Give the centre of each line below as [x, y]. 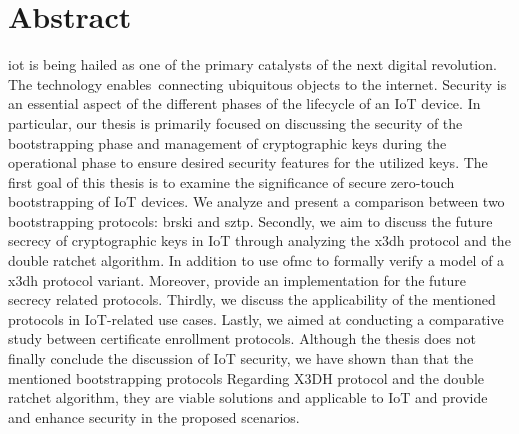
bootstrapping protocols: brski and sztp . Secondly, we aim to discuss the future [250, 220]
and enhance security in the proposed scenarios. [154, 416]
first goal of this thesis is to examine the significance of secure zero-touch [231, 181]
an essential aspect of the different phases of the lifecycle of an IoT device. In [244, 103]
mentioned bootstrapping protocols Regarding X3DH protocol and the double [246, 377]
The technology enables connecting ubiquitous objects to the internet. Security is [257, 83]
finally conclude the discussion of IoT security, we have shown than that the [241, 358]
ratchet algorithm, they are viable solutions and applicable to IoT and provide [248, 397]
